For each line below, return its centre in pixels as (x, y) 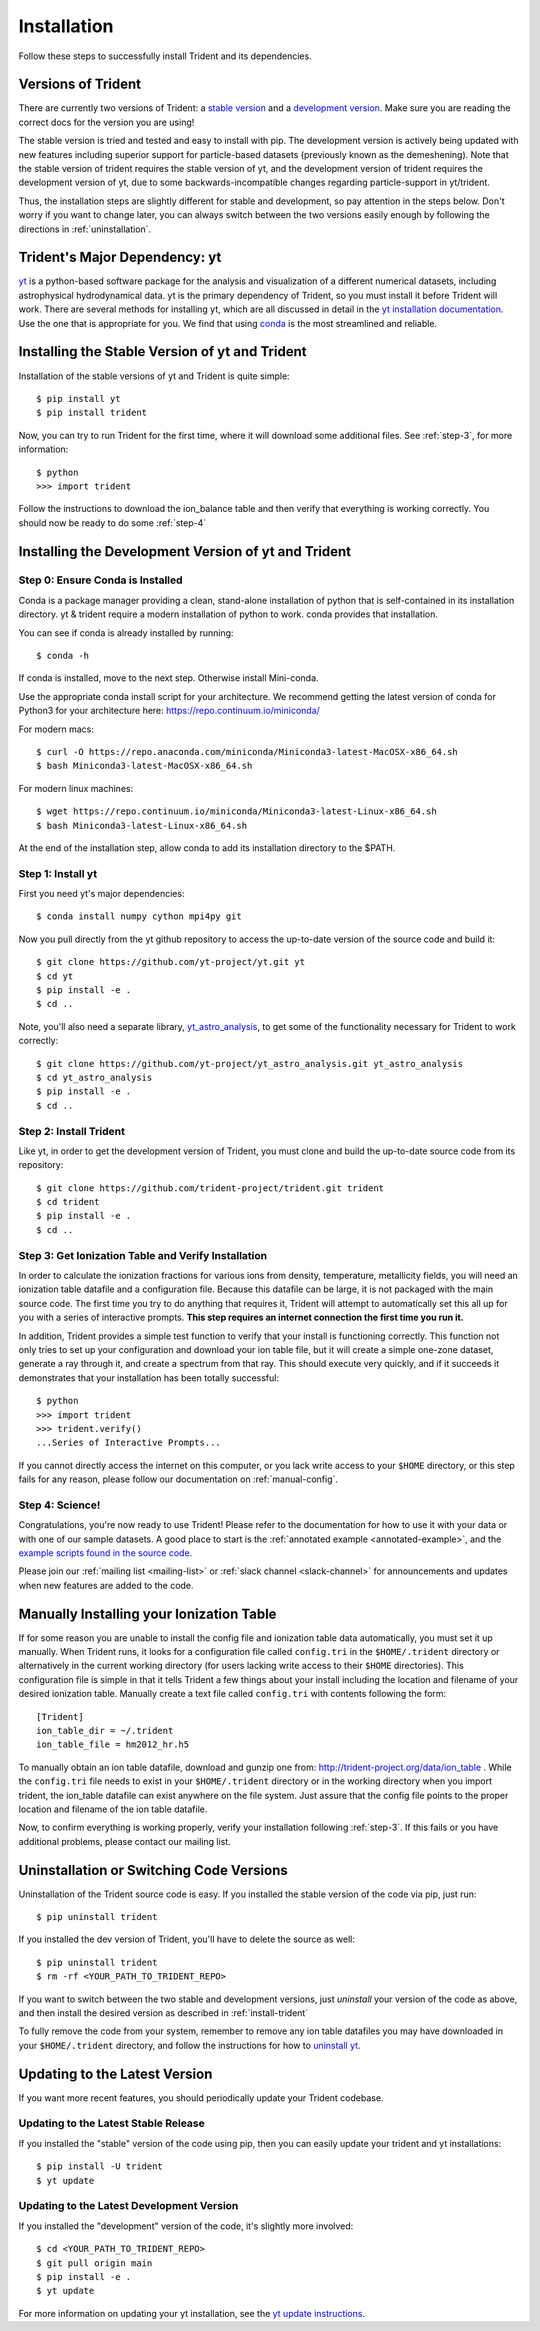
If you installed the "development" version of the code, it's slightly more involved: (186, 2226)
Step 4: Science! (59, 1505)
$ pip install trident (92, 413)
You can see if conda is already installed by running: (126, 632)
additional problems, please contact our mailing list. (125, 1841)
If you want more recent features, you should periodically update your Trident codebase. (201, 2097)
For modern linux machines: (76, 788)
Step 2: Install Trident (71, 1131)
